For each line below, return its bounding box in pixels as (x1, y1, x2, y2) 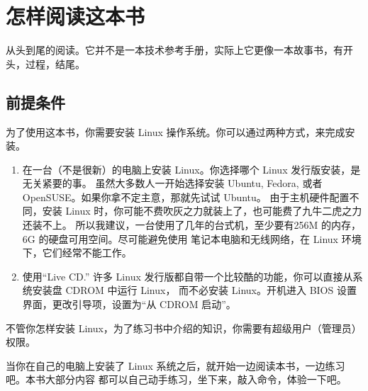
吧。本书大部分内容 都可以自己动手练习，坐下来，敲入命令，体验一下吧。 (6, 372, 347, 387)
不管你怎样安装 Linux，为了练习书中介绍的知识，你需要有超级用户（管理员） (6, 320, 362, 335)
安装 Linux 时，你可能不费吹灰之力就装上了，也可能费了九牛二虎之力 (42, 203, 362, 218)
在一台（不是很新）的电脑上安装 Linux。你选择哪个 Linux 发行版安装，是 (22, 161, 361, 176)
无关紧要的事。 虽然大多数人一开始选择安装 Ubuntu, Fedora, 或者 (22, 176, 323, 191)
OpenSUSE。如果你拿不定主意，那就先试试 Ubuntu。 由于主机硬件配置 (22, 189, 350, 204)
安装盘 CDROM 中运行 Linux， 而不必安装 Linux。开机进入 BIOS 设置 (32, 283, 357, 297)
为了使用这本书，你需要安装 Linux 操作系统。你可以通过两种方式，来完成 (6, 124, 345, 139)
